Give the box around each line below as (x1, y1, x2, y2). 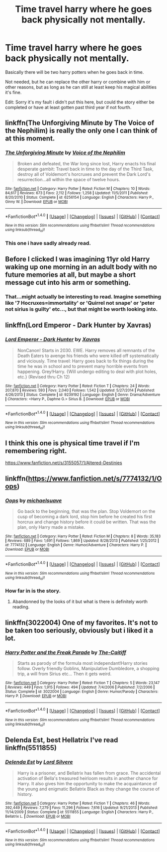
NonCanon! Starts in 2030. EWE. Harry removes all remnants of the (17, 347, 155, 353)
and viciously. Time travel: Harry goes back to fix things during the (17, 358, 154, 364)
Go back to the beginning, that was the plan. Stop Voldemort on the (17, 508, 156, 514)
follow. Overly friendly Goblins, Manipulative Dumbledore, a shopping (17, 665, 160, 671)
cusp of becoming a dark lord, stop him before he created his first (17, 514, 153, 520)
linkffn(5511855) (5, 743, 57, 752)
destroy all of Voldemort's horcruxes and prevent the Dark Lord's (17, 171, 151, 177)
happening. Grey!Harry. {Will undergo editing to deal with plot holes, (17, 368, 158, 374)
